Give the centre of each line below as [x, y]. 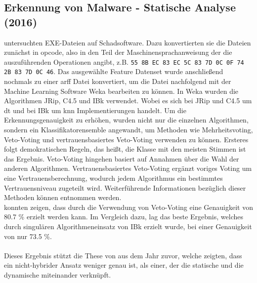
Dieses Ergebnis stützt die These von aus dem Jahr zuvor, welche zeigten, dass [123, 255]
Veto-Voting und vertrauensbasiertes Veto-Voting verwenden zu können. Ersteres [126, 139]
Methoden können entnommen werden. [63, 197]
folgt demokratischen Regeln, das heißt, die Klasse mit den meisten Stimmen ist [125, 149]
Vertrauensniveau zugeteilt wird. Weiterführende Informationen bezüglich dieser [125, 187]
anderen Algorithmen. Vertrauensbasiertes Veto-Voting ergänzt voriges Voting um [128, 168]
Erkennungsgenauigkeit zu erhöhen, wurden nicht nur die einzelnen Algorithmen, [126, 120]
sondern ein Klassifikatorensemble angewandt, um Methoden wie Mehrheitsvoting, [128, 130]
